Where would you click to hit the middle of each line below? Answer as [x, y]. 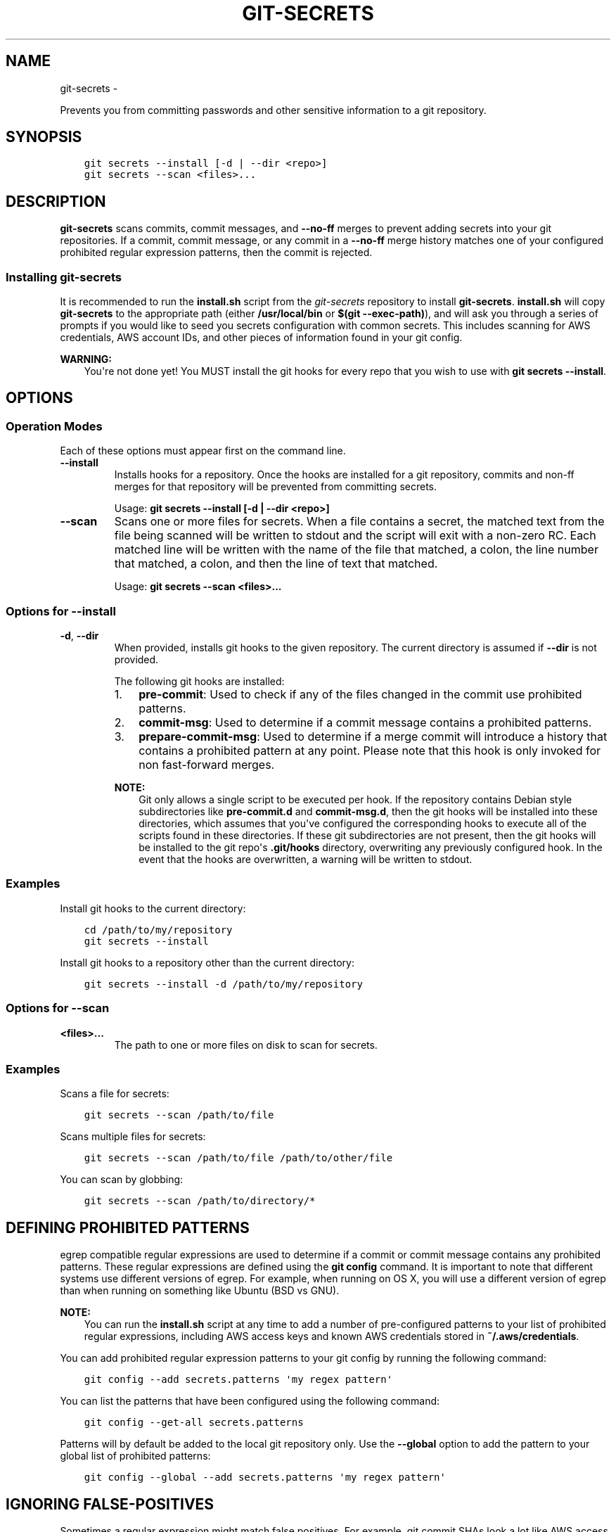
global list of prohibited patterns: [135, 1456]
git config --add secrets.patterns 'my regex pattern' [238, 1380]
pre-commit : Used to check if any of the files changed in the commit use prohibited [360, 694]
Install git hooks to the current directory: [153, 908]
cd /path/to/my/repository [158, 930]
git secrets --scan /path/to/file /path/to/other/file [238, 1158]
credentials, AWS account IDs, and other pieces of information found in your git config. [261, 338]
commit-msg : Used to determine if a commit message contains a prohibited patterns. [365, 722]
